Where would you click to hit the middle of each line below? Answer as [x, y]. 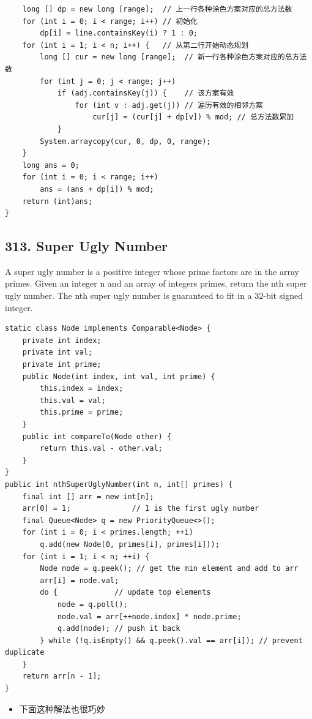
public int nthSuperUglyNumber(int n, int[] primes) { [119, 484]
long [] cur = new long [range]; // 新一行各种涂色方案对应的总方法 [173, 57]
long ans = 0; [51, 165]
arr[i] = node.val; [80, 580]
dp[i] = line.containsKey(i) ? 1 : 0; [119, 33]
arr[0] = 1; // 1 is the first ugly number [141, 509]
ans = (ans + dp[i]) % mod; [97, 189]
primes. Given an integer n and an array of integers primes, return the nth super [156, 283]
